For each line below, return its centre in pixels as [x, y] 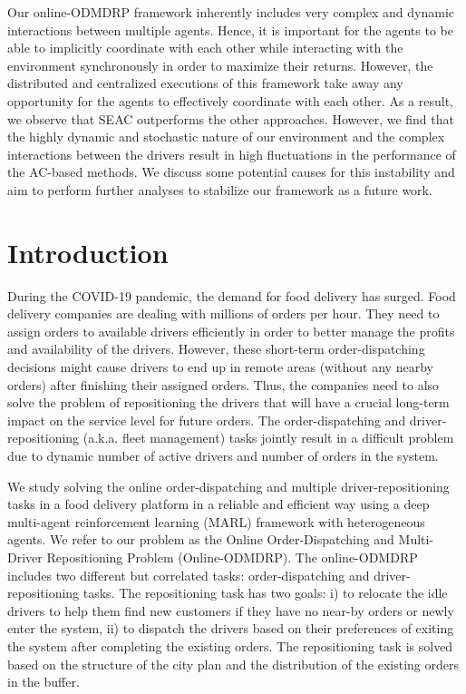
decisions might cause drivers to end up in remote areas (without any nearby [220, 367]
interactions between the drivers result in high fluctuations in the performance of [232, 154]
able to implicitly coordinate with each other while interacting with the [205, 48]
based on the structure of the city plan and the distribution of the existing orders [233, 664]
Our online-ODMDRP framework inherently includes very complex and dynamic [231, 12]
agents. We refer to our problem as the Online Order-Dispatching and [201, 539]
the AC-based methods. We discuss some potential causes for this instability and [231, 172]
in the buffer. [44, 682]
